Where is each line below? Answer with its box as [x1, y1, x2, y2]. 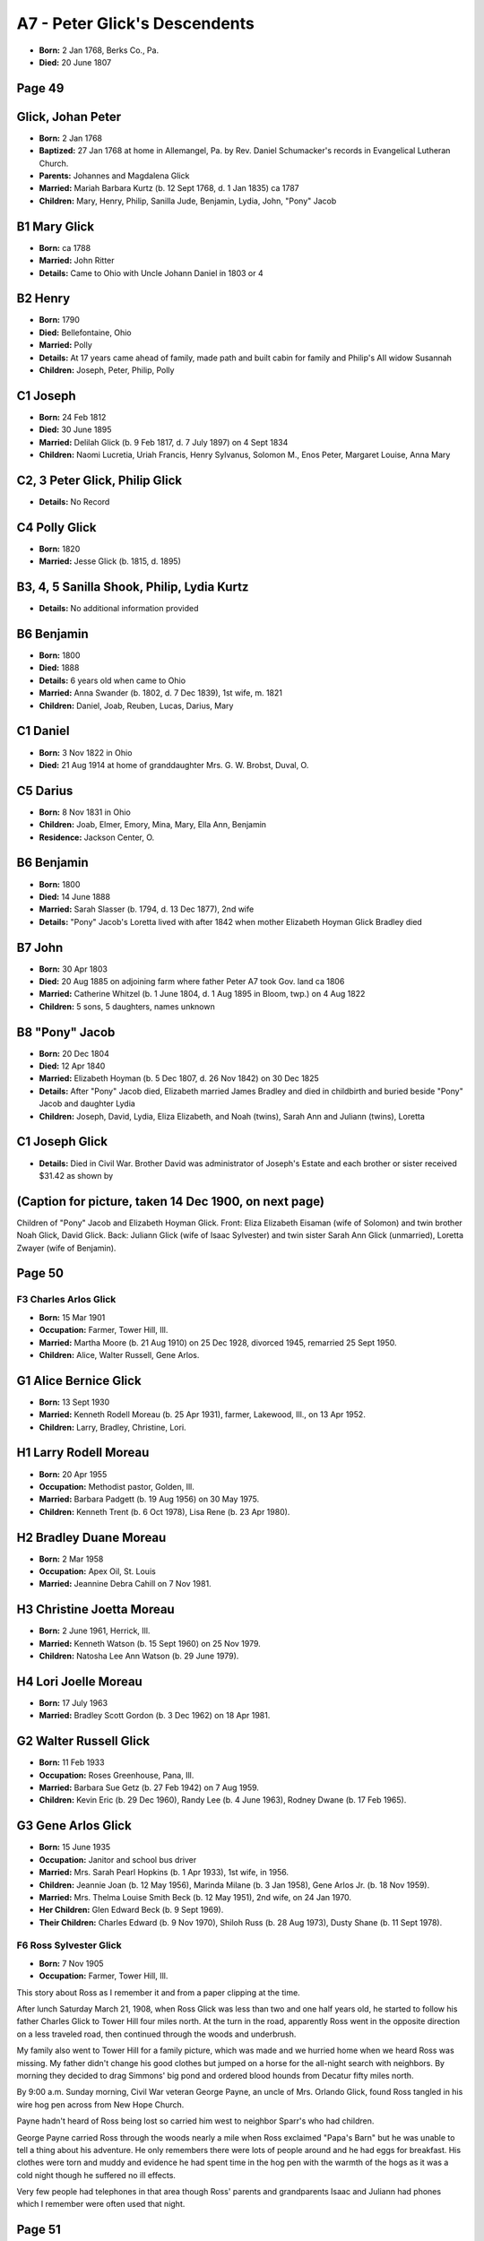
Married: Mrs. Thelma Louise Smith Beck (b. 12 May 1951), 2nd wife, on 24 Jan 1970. [39, 1891, 352, 1902]
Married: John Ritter [39, 255, 116, 266]
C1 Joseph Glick [16, 1134, 108, 1149]
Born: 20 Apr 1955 [39, 1468, 108, 1479]
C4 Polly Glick [16, 520, 97, 535]
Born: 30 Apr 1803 [39, 964, 108, 974]
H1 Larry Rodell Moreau [16, 1445, 150, 1460]
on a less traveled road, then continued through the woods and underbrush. [16, 2029, 297, 2039]
